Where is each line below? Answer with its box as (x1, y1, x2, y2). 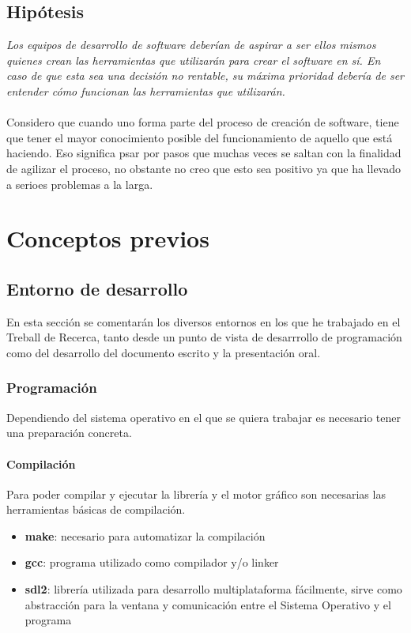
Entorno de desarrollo (6, 276, 188, 300)
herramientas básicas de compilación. (6, 501, 186, 518)
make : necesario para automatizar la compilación (25, 527, 266, 544)
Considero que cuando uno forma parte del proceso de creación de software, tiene (6, 114, 399, 130)
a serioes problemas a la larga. (6, 175, 153, 192)
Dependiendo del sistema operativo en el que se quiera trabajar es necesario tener (6, 409, 401, 425)
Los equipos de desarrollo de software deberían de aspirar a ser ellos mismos (6, 36, 376, 53)
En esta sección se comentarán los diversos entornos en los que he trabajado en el (6, 313, 401, 330)
